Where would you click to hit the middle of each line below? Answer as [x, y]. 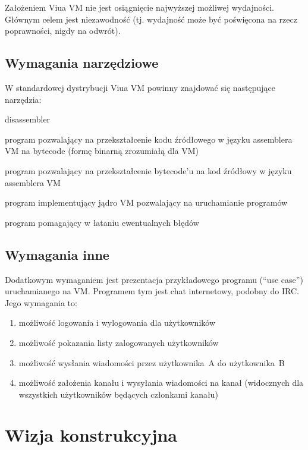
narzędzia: [23, 99]
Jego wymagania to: [41, 302]
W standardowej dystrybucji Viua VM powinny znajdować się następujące [140, 87]
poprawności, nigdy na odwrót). [63, 31]
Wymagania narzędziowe [82, 63]
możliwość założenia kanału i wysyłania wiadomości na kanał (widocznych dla [161, 383]
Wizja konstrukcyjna [91, 435]
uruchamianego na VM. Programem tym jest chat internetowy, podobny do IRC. [152, 291]
